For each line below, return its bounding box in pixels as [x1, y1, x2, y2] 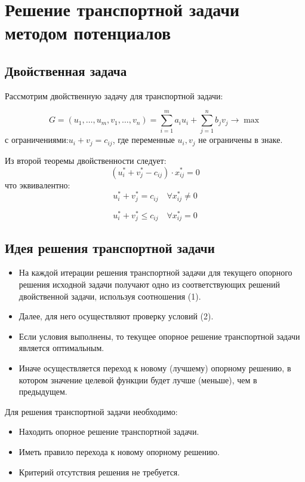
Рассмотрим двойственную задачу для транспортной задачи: [5, 89, 223, 102]
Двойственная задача [5, 61, 127, 80]
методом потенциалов [5, 20, 171, 45]
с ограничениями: [5, 133, 69, 146]
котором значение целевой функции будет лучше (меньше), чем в [19, 373, 257, 386]
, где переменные [112, 133, 175, 146]
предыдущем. [19, 385, 67, 398]
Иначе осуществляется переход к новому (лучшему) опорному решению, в [19, 361, 291, 374]
